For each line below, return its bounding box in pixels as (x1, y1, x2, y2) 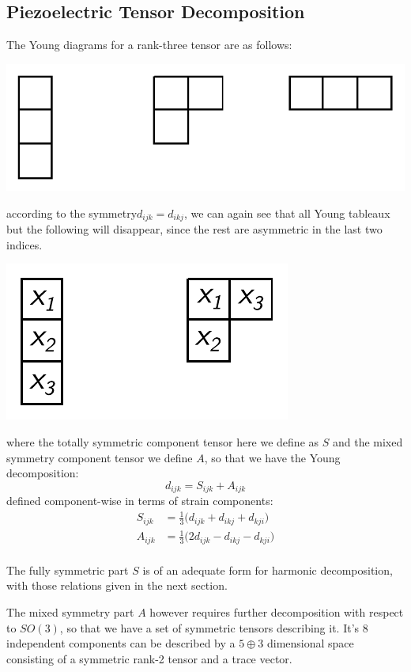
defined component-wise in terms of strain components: (6, 492, 273, 509)
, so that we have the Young (204, 449, 341, 465)
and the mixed (332, 434, 403, 450)
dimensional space (266, 635, 354, 651)
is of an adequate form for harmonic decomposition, (142, 561, 393, 578)
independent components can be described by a (6, 635, 236, 651)
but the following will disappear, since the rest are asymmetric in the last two (6, 221, 383, 237)
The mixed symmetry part (6, 604, 134, 621)
